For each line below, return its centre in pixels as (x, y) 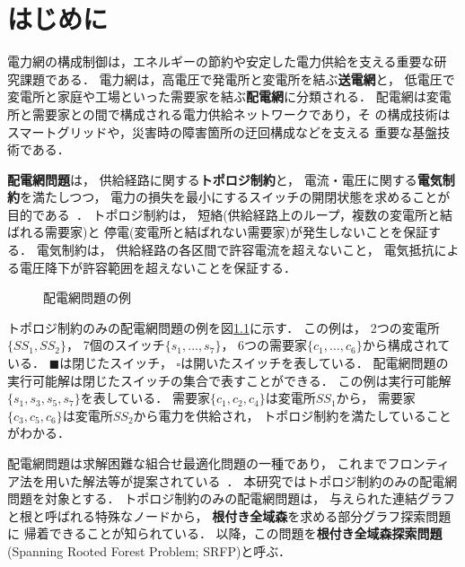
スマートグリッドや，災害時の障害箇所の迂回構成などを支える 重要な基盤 (223, 131)
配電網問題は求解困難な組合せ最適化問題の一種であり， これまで (197, 463)
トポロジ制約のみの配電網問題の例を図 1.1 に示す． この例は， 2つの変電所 (224, 327)
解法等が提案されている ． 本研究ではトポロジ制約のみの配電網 (270, 480)
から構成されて (406, 345)
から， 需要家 (376, 398)
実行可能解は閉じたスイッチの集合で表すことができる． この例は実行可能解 (229, 380)
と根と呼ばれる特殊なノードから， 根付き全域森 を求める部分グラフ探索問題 (229, 515)
